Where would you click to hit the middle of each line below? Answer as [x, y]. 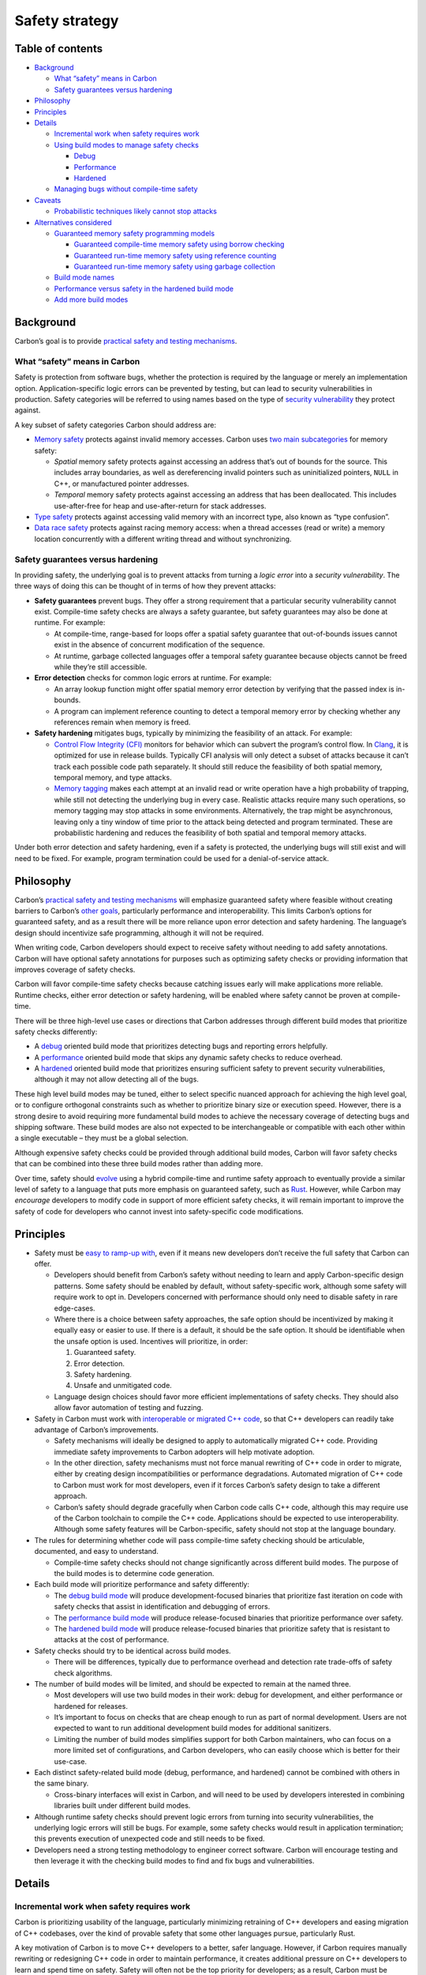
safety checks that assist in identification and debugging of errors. [162, 1607]
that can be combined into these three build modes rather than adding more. [139, 1164]
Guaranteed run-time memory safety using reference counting [175, 255]
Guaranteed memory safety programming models [135, 233]
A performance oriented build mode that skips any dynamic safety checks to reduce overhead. [189, 1057]
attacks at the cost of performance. [112, 1640]
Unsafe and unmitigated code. [123, 1386]
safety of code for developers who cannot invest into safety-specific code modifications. [159, 1211]
